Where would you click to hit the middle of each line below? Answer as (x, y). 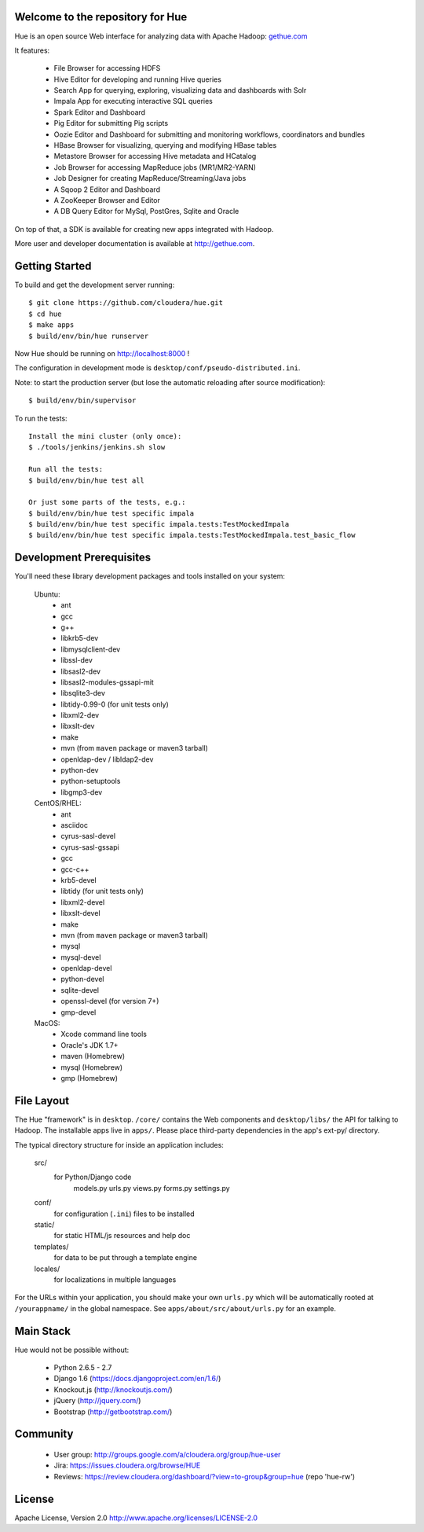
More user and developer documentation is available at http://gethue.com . (135, 244)
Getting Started (53, 266)
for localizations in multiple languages (115, 1279)
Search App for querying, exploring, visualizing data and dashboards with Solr (180, 90)
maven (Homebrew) (93, 1056)
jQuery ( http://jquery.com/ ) (97, 1401)
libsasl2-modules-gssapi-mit (108, 682)
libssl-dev (77, 660)
